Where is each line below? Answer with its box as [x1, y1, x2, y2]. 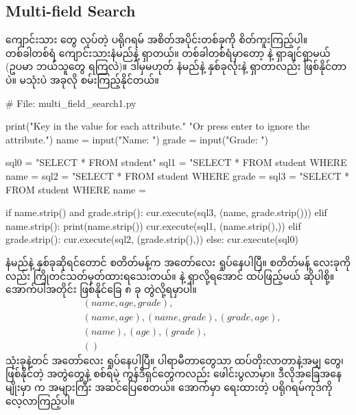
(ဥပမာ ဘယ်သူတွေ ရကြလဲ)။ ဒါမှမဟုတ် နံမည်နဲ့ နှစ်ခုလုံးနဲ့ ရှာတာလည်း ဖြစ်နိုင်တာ [5, 59, 347, 73]
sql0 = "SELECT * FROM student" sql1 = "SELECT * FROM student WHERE [5, 155, 347, 169]
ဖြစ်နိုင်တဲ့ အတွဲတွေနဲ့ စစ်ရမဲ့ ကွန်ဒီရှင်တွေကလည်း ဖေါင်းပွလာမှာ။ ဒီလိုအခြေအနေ [5, 366, 342, 381]
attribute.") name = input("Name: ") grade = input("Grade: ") [5, 132, 269, 146]
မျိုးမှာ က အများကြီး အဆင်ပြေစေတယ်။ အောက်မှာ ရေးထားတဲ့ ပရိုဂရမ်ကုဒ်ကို [5, 380, 333, 394]
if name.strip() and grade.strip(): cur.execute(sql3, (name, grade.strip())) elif [5, 205, 327, 220]
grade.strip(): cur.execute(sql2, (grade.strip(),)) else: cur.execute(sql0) [5, 232, 298, 246]
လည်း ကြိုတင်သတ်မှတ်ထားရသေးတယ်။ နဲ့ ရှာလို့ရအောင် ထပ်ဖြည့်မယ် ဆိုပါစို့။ [5, 268, 335, 283]
